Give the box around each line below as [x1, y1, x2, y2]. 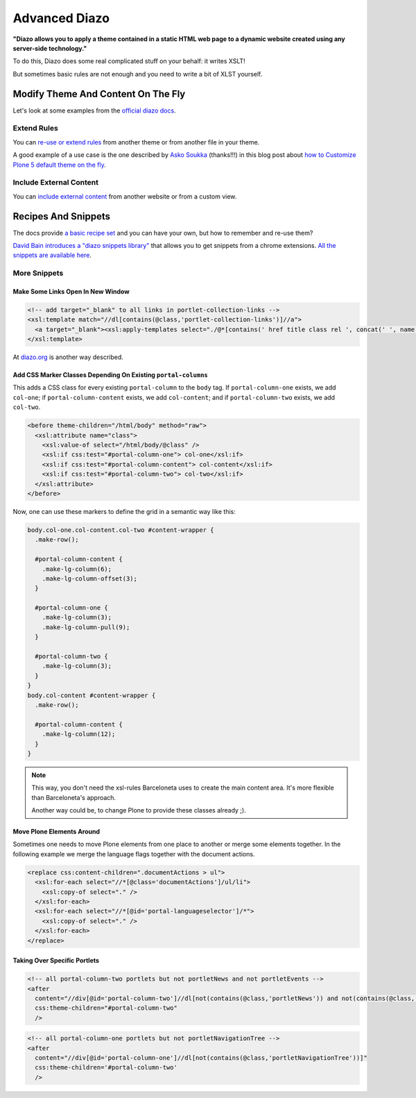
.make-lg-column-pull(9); [42, 623, 130, 631]
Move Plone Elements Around [12, 827, 101, 836]
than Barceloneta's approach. [31, 793, 116, 801]
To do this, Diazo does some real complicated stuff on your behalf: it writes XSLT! [12, 57, 245, 65]
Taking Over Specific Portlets [12, 956, 100, 965]
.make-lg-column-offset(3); [42, 574, 138, 583]
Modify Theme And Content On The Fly [12, 88, 186, 100]
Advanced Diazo [12, 10, 110, 26]
